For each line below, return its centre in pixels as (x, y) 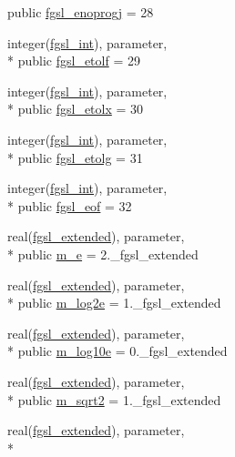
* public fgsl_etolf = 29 (74, 61)
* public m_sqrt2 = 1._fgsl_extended (114, 399)
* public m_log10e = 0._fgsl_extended (117, 351)
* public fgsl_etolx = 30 (76, 109)
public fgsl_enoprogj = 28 (81, 12)
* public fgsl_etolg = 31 (75, 157)
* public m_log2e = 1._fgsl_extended (114, 303)
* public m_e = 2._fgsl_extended (103, 254)
